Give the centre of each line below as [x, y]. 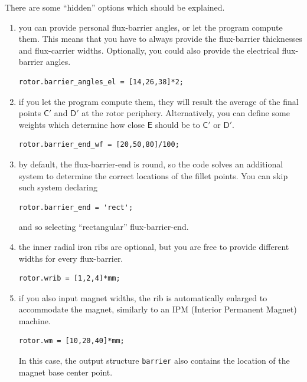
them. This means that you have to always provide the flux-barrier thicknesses [160, 39]
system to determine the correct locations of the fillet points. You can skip [153, 175]
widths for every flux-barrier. [71, 258]
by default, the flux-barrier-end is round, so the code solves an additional [151, 164]
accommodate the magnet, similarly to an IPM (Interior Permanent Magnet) [158, 309]
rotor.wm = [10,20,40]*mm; [71, 341]
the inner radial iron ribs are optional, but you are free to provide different [154, 246]
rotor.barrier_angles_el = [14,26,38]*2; [101, 82]
